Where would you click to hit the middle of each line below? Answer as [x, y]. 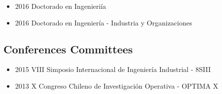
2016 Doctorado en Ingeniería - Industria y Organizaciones [104, 22]
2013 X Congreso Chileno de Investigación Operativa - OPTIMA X [117, 85]
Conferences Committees [68, 49]
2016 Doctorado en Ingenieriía [61, 6]
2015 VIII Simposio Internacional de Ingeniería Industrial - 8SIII [113, 69]
